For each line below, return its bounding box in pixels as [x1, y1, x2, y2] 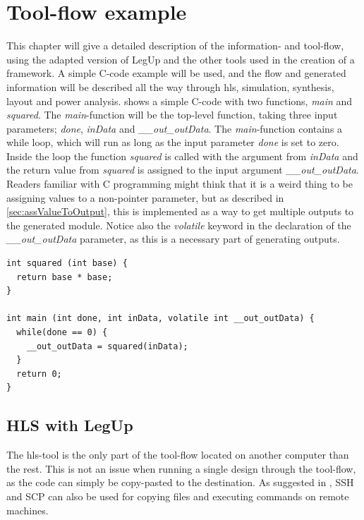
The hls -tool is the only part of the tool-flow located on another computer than [6, 447, 349, 462]
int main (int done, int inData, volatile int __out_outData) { [6, 313, 315, 324]
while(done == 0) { [16, 327, 108, 337]
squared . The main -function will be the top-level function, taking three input [6, 107, 338, 122]
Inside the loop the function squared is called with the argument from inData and [6, 148, 358, 163]
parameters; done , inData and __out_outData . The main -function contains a [6, 121, 343, 135]
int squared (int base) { [6, 258, 128, 269]
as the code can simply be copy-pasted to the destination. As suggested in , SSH [6, 475, 354, 490]
